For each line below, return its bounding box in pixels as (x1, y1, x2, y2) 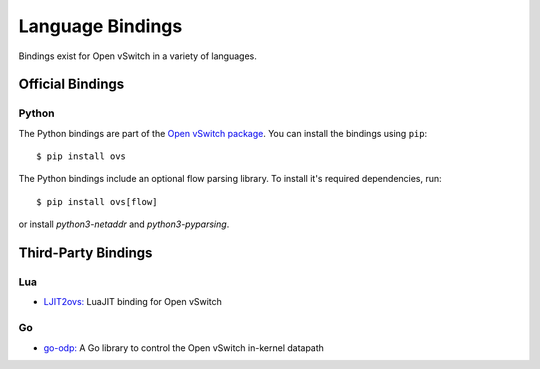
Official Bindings (18, 76, 125, 93)
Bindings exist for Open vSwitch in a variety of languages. (18, 50, 257, 62)
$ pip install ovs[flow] (36, 196, 158, 207)
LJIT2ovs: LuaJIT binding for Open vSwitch (43, 296, 222, 308)
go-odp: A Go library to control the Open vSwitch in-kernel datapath (43, 341, 325, 354)
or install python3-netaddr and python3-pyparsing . (18, 218, 230, 230)
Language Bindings (18, 15, 183, 37)
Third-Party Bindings (18, 245, 153, 262)
